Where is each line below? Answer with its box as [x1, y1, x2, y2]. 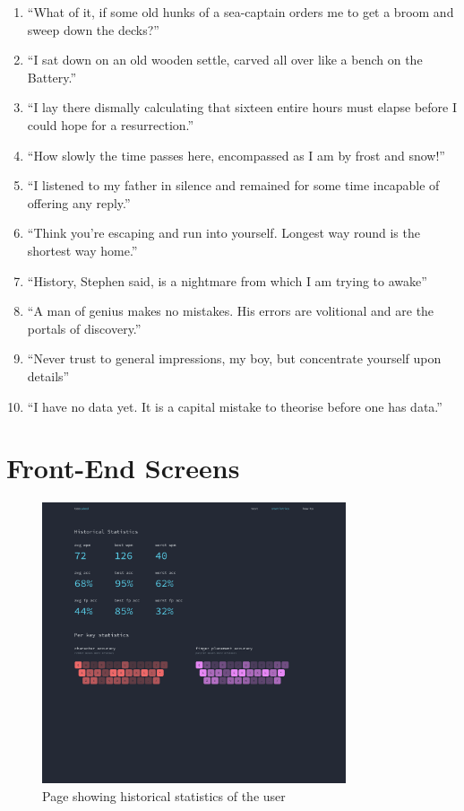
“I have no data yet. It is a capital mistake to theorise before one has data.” [27, 397, 443, 415]
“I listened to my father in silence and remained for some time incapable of [27, 176, 440, 195]
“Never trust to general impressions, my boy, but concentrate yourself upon [27, 349, 442, 368]
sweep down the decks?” [27, 20, 159, 39]
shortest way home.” [27, 240, 138, 259]
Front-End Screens [6, 449, 240, 486]
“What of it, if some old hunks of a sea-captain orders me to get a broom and [27, 3, 454, 21]
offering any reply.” [27, 193, 131, 212]
